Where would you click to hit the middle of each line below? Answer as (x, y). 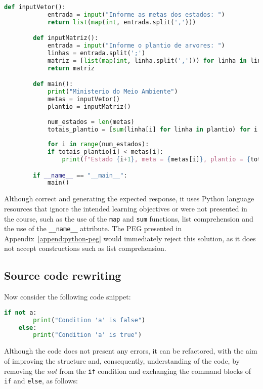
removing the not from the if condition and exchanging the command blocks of (128, 371)
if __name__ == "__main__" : (80, 175)
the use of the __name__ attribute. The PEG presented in (93, 228)
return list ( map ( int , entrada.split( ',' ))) (122, 22)
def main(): (53, 84)
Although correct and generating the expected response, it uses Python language (129, 199)
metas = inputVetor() (84, 99)
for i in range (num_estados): (98, 144)
